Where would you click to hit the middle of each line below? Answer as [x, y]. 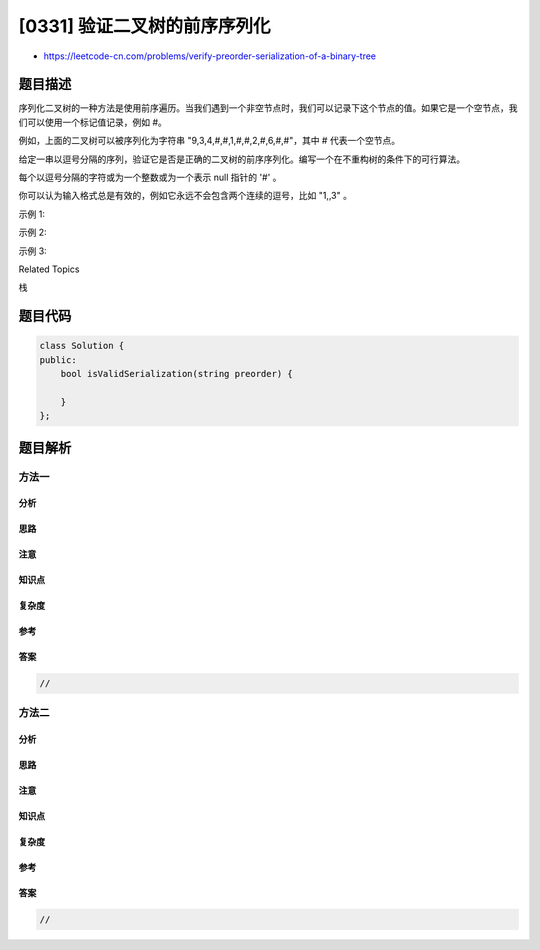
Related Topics [49, 269]
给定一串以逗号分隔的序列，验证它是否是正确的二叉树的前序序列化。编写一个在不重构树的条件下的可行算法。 [241, 159]
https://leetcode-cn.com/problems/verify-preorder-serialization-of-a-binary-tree [210, 56]
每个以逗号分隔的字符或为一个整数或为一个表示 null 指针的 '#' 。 [150, 177]
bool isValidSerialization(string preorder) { [177, 374]
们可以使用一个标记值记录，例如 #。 [92, 122]
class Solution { [82, 346]
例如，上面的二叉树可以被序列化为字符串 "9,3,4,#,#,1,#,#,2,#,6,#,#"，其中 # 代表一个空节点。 [209, 141]
